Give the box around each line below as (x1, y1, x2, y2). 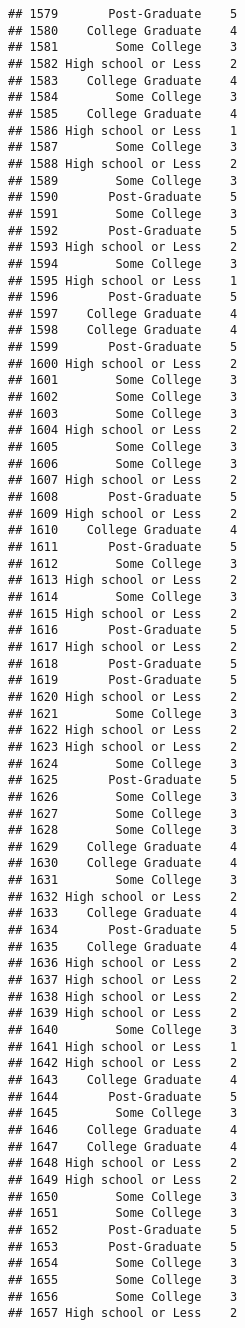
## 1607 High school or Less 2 (8, 473, 238, 488)
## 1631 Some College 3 (8, 873, 238, 888)
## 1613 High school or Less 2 (8, 573, 238, 588)
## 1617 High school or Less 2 (8, 639, 238, 654)
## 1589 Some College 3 (8, 173, 238, 188)
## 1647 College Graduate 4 (8, 1139, 238, 1154)
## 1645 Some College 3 (8, 1106, 238, 1121)
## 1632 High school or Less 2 (8, 889, 238, 904)
